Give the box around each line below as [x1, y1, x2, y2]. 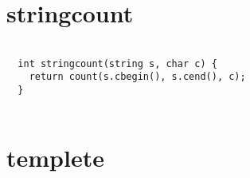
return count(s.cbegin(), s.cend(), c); [29, 71, 246, 83]
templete [6, 140, 104, 173]
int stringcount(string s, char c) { [18, 57, 217, 69]
